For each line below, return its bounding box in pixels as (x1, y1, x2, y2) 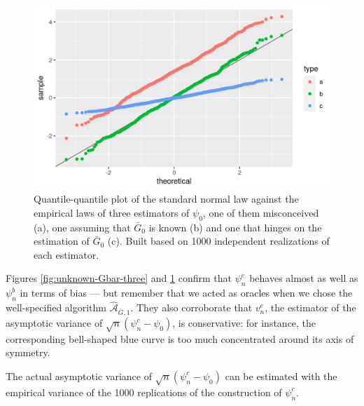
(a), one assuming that (34, 219, 131, 234)
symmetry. (6, 345, 50, 360)
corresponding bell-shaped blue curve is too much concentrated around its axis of (6, 331, 354, 346)
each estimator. (34, 247, 99, 262)
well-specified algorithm (6, 300, 107, 315)
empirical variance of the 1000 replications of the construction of (6, 384, 282, 399)
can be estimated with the (225, 368, 337, 383)
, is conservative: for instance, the (172, 316, 316, 330)
